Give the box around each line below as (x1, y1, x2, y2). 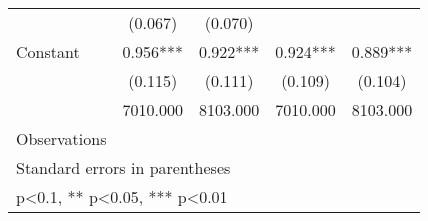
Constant (16, 40, 80, 63)
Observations (16, 127, 107, 150)
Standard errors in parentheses (16, 156, 231, 179)
